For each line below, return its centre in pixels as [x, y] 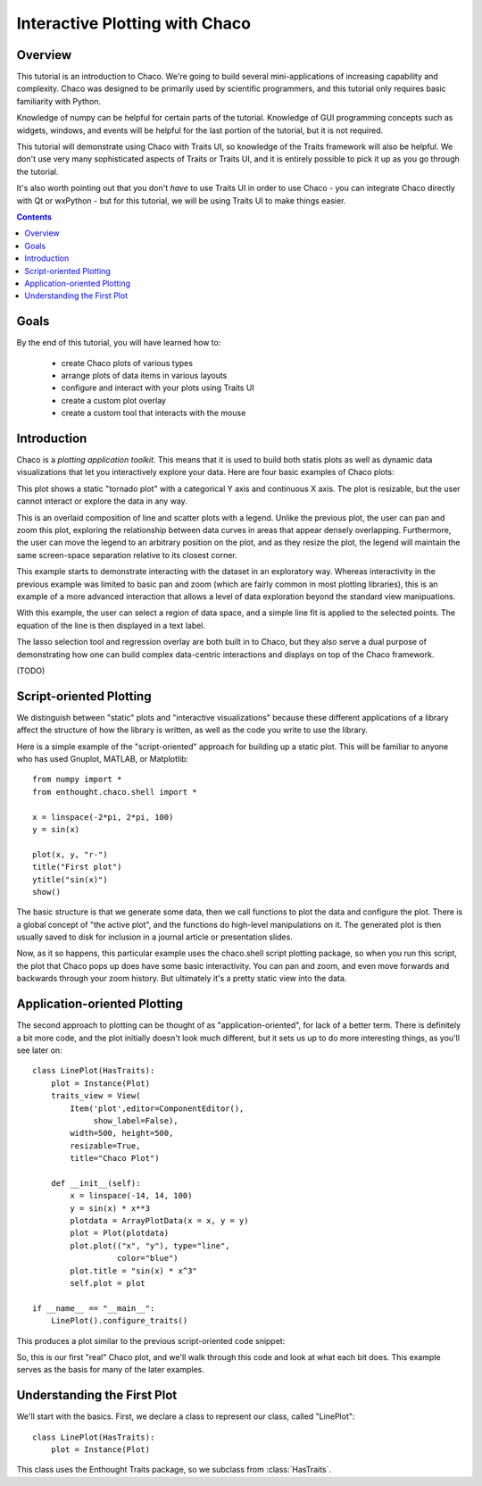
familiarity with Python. [59, 101]
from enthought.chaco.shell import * [115, 792]
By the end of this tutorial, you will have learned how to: [119, 343]
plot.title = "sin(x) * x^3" [134, 1271]
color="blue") [147, 1258]
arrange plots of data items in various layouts [144, 376]
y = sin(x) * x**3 [110, 1208]
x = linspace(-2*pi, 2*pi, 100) [103, 817]
